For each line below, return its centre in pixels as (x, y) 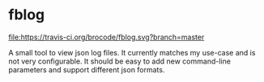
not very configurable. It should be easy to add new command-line (119, 61)
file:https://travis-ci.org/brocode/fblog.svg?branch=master (106, 37)
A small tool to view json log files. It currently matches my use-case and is (132, 52)
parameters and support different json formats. (87, 69)
